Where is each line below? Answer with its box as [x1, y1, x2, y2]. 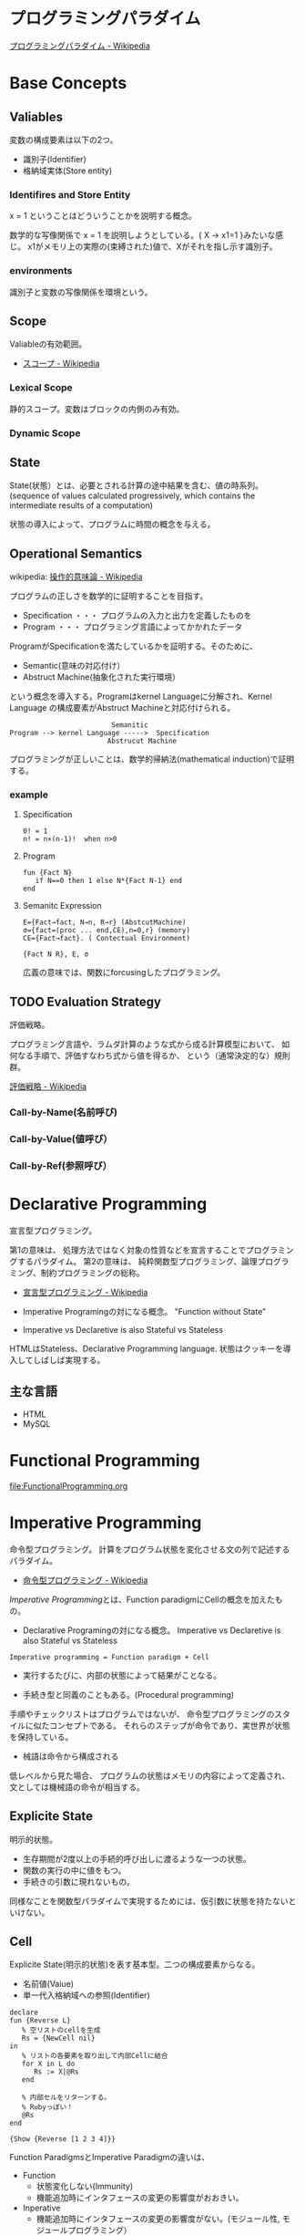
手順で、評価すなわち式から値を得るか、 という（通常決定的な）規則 [33, 1050, 291, 1061]
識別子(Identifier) [22, 153, 86, 164]
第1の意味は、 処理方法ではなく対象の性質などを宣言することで [9, 1244, 247, 1255]
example [9, 788, 48, 801]
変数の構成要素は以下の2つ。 [9, 134, 118, 145]
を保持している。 [9, 1731, 74, 1742]
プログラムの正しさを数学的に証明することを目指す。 [9, 590, 208, 602]
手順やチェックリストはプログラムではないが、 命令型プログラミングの [9, 1708, 275, 1720]
